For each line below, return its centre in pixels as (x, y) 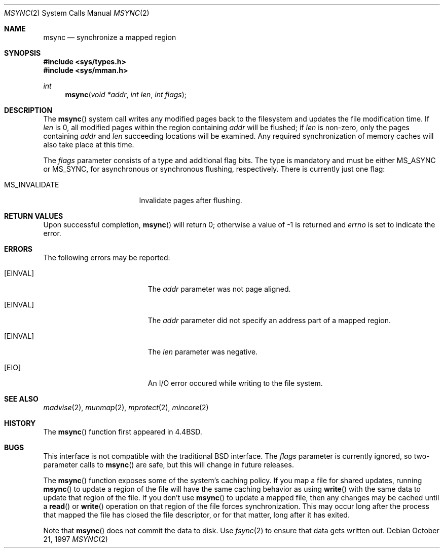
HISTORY (20, 423)
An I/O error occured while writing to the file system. (235, 383)
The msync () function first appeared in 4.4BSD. (123, 432)
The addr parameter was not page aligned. (219, 289)
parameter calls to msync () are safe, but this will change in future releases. (169, 465)
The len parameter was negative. (203, 352)
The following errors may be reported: (107, 258)
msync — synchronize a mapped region (110, 37)
